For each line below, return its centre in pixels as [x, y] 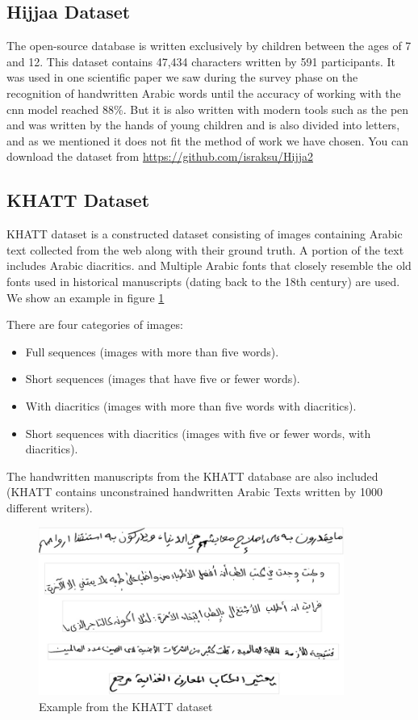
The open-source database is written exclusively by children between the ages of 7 [209, 46]
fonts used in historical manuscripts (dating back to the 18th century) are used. [203, 281]
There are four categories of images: [95, 324]
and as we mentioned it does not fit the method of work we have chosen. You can [207, 140]
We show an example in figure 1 [86, 297]
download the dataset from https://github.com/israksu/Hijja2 [160, 156]
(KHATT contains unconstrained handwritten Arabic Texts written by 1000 [194, 492]
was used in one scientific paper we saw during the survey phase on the [182, 77]
